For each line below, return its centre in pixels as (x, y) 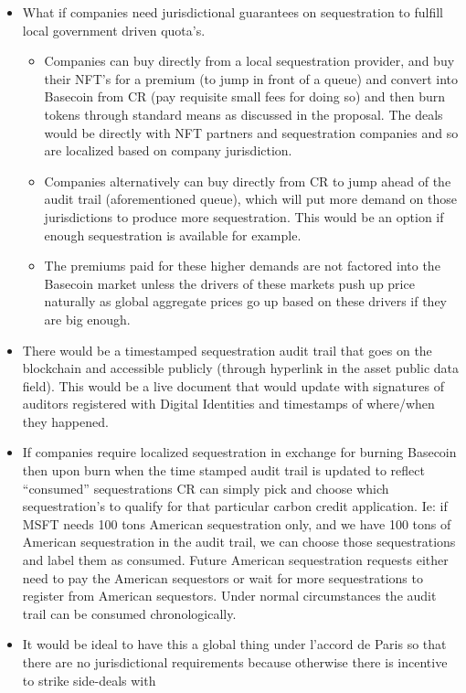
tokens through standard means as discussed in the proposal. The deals (244, 114)
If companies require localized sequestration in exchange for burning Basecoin (239, 452)
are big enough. (87, 319)
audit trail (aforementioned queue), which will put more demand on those (250, 199)
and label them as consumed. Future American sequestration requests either (235, 560)
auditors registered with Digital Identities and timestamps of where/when (228, 404)
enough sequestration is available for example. (173, 235)
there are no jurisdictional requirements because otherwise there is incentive (235, 662)
